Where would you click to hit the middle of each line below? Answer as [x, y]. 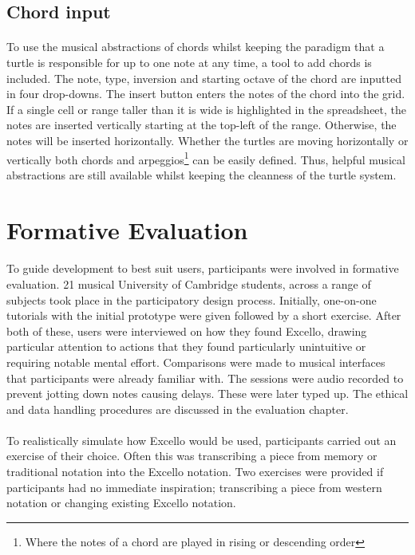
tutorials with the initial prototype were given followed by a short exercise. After [204, 315]
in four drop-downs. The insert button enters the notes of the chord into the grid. [206, 94]
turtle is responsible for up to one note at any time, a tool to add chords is [189, 62]
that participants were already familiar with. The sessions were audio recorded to [205, 378]
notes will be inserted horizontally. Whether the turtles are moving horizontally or [207, 140]
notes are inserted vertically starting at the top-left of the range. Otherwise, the [202, 125]
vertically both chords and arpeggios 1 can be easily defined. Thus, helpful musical [206, 158]
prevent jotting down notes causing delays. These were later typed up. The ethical [207, 394]
